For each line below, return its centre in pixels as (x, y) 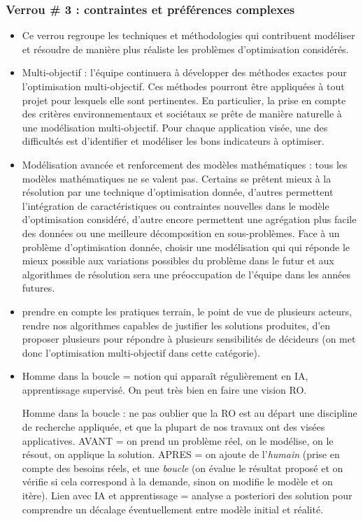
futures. (38, 288)
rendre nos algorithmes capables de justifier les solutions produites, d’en (176, 325)
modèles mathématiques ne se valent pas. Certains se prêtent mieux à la (177, 178)
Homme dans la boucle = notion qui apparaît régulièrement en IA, (165, 376)
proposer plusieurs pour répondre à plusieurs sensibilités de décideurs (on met (189, 339)
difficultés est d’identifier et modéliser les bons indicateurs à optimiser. (173, 141)
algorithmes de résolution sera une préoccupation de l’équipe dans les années (186, 274)
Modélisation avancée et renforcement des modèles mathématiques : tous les (185, 164)
